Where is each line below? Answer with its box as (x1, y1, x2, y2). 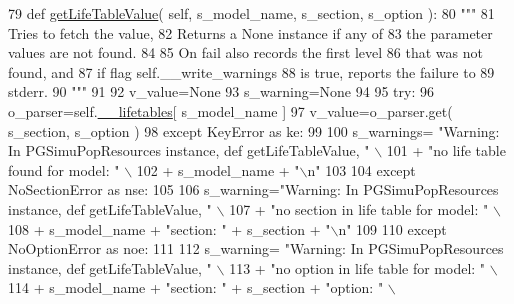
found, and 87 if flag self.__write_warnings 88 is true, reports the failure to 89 (8, 61, 495, 82)
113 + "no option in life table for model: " (229, 257, 486, 278)
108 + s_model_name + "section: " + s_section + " (8, 218, 331, 239)
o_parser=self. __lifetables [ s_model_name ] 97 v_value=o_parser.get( (8, 100, 453, 121)
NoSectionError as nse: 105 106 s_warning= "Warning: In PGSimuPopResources (8, 179, 499, 200)
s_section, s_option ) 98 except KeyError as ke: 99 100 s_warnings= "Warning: (8, 120, 500, 141)
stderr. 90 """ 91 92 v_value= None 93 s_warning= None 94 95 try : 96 (8, 81, 434, 102)
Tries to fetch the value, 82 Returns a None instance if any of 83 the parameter (8, 22, 493, 43)
